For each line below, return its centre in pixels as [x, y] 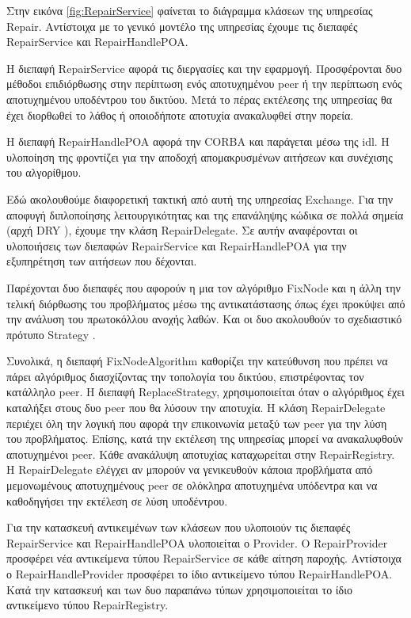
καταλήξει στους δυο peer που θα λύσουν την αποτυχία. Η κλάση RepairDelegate [196, 408]
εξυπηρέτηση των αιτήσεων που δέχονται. [102, 261]
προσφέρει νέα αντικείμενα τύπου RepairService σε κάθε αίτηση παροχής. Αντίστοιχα [204, 558]
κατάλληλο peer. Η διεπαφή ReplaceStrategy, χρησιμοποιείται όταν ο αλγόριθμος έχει [205, 392]
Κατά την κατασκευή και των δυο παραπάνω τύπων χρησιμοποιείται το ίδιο [179, 589]
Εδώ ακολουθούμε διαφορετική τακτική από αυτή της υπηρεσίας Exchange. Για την [200, 198]
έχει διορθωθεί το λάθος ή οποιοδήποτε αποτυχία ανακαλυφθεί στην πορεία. [180, 114]
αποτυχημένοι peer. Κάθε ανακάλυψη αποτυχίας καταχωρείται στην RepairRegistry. [201, 454]
